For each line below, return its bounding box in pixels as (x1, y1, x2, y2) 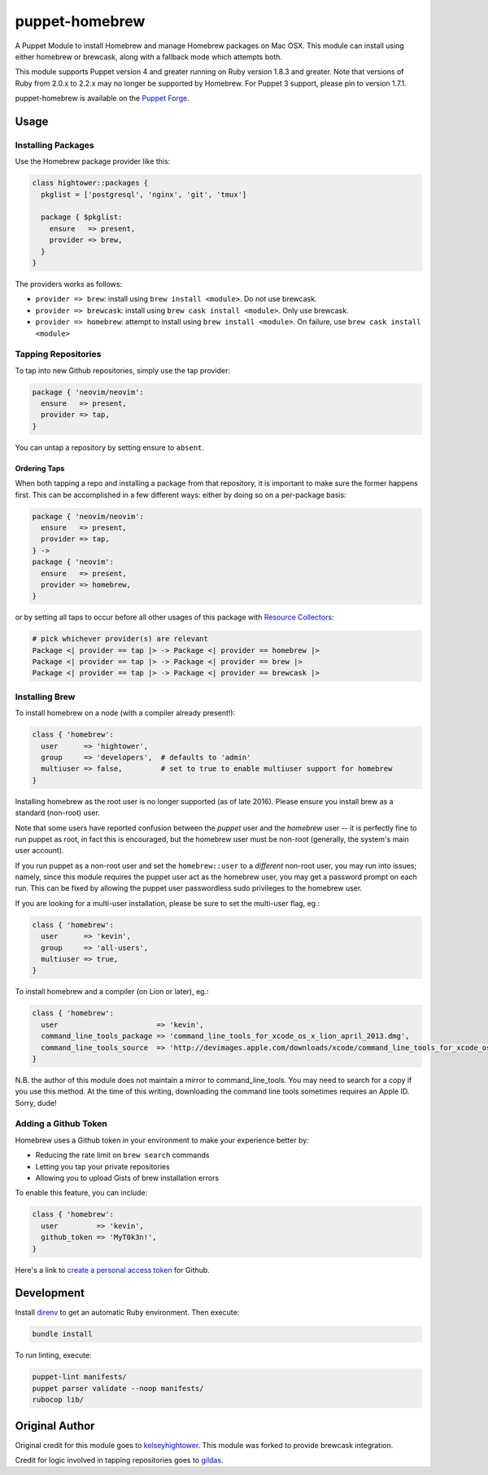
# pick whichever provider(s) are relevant (32, 634, 209, 644)
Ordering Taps (15, 463, 65, 473)
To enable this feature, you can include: (15, 1188, 148, 1198)
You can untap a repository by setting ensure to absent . (15, 442, 205, 452)
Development (15, 1286, 85, 1300)
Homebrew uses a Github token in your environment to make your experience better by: (15, 1135, 309, 1145)
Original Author (15, 1419, 95, 1433)
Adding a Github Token (15, 1118, 107, 1129)
